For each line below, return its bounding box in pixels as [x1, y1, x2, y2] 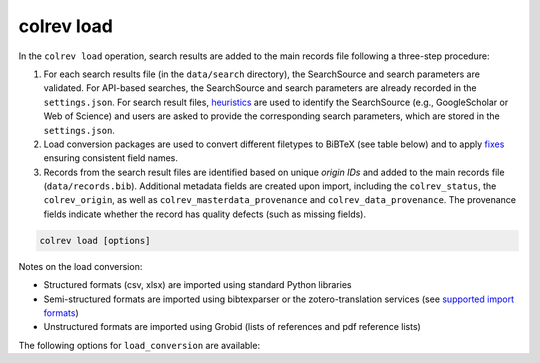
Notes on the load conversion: [18, 260, 143, 272]
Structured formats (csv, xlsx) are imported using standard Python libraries [43, 279, 352, 291]
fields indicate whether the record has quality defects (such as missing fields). [43, 208, 367, 220]
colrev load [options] [39, 235, 151, 246]
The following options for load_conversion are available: [18, 339, 260, 351]
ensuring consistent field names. [43, 152, 179, 164]
